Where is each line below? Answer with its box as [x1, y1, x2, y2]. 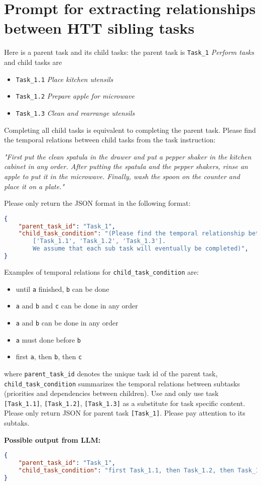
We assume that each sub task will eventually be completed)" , [33, 245, 248, 253]
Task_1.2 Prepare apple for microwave [16, 91, 135, 101]
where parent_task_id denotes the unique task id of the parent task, [4, 368, 218, 378]
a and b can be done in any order [16, 317, 118, 328]
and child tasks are [4, 56, 62, 67]
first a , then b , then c [16, 351, 82, 362]
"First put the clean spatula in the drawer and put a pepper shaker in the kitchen [4, 151, 251, 161]
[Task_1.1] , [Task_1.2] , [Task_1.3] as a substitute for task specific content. [4, 397, 245, 408]
